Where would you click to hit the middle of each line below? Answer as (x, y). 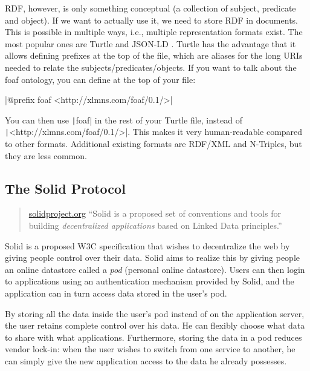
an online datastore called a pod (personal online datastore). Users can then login (155, 269)
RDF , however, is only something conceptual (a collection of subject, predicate (150, 8)
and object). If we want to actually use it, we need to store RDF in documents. (151, 20)
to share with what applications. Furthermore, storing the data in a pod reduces (153, 337)
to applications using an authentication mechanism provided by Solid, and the (150, 281)
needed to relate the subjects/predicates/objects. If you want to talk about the (151, 67)
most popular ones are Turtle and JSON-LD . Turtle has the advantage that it (150, 43)
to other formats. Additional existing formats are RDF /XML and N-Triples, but (153, 144)
